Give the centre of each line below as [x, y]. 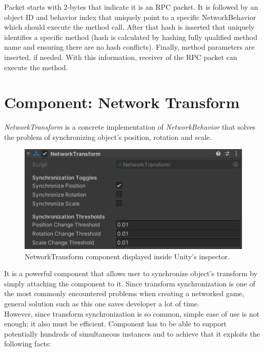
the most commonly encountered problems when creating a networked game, [124, 293]
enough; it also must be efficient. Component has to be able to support [115, 324]
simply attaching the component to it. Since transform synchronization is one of [130, 283]
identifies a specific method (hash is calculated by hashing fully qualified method [131, 37]
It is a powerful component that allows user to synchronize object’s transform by [131, 273]
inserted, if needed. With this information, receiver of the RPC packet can [121, 57]
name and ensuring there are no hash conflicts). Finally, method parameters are [129, 47]
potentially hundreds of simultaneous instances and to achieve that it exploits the [132, 333]
